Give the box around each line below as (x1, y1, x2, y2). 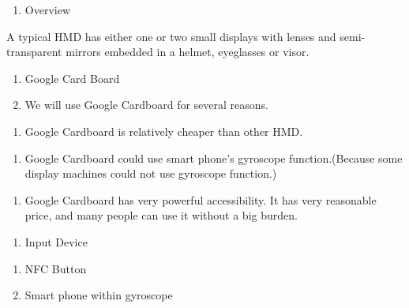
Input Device (24, 233, 88, 250)
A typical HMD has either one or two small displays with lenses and (6, 28, 336, 44)
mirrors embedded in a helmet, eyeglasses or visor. (66, 43, 310, 60)
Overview (24, 2, 71, 17)
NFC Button (24, 260, 87, 276)
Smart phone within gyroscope (24, 287, 173, 303)
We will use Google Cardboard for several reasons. (24, 96, 269, 113)
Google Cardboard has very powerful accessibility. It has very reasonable (24, 191, 377, 208)
